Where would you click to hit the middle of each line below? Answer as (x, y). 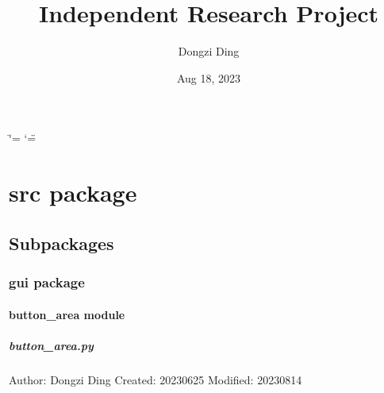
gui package (47, 281)
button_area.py (51, 345)
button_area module (67, 314)
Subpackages (61, 243)
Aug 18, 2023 (209, 77)
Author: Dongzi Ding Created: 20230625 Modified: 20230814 (156, 379)
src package (73, 193)
